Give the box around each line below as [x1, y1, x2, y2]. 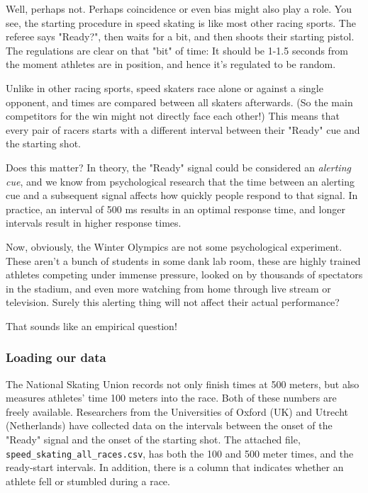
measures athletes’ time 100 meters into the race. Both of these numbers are [6, 390, 337, 405]
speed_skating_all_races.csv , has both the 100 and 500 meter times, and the [6, 446, 354, 460]
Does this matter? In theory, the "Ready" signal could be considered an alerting [6, 159, 351, 174]
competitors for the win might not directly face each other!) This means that [6, 108, 340, 123]
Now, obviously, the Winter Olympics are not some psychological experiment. [6, 239, 342, 254]
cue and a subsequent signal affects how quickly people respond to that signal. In [6, 188, 358, 203]
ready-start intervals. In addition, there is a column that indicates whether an [6, 460, 344, 475]
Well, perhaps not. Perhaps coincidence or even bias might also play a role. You [6, 1, 352, 16]
